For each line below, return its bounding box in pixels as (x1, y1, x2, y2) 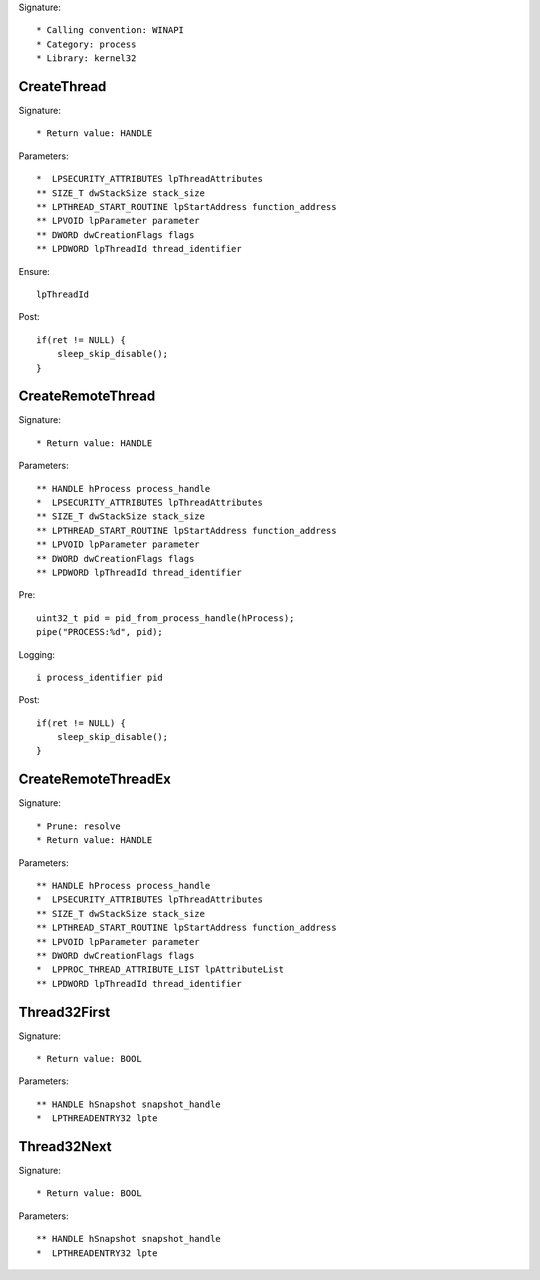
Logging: (18, 648, 55, 660)
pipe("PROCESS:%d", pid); (36, 626, 164, 638)
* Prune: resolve (36, 820, 121, 832)
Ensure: (18, 265, 50, 277)
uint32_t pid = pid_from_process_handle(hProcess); (36, 612, 295, 624)
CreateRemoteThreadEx (18, 771, 172, 788)
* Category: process (36, 38, 137, 50)
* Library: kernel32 (36, 53, 137, 64)
